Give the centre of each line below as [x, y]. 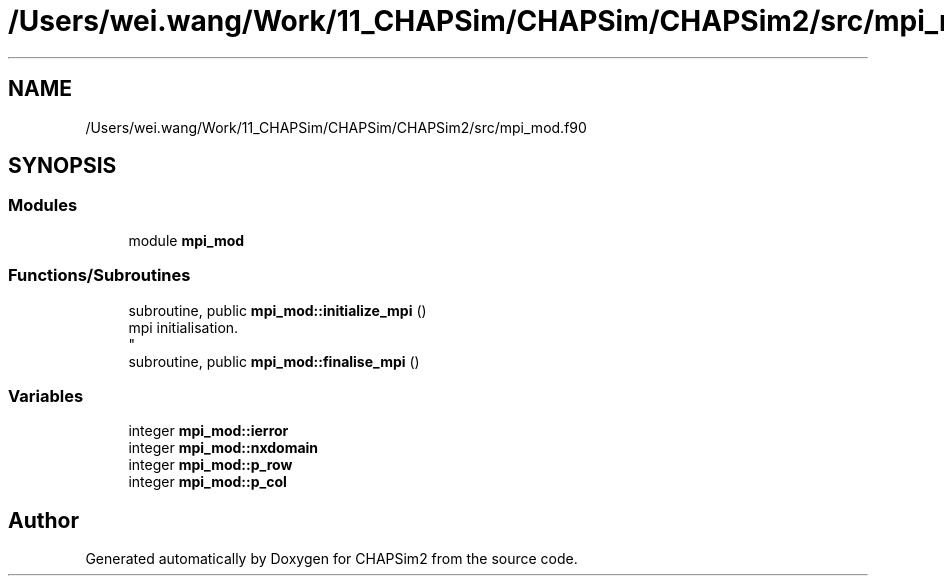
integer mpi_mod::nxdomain [223, 448]
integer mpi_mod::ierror [208, 431]
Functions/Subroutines [99, 275]
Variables [46, 395]
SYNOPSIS [62, 166]
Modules [43, 205]
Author [43, 520]
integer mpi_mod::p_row [210, 465]
